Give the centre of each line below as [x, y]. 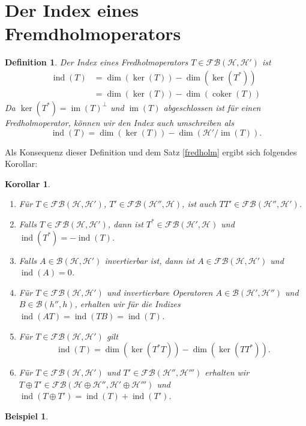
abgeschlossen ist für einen [212, 107]
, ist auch [199, 204]
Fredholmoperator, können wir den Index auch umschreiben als [119, 122]
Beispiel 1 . [27, 415]
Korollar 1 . [28, 183]
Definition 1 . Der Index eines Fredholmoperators [97, 62]
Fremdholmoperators [93, 33]
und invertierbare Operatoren [160, 292]
